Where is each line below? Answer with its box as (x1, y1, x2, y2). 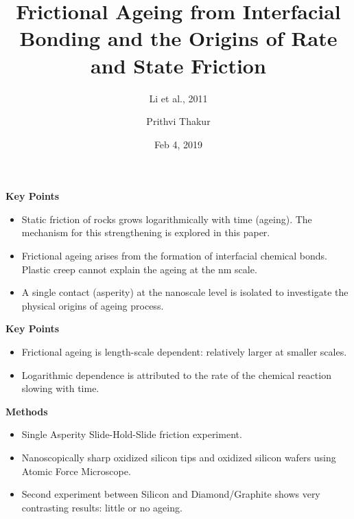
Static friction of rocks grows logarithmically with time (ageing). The (21, 211, 312, 226)
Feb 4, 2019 (154, 137, 203, 151)
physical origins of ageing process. (21, 298, 164, 312)
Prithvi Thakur (146, 114, 211, 128)
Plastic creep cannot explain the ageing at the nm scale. (21, 262, 257, 276)
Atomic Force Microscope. (21, 463, 131, 478)
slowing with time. (21, 381, 99, 395)
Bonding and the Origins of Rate (19, 24, 338, 52)
